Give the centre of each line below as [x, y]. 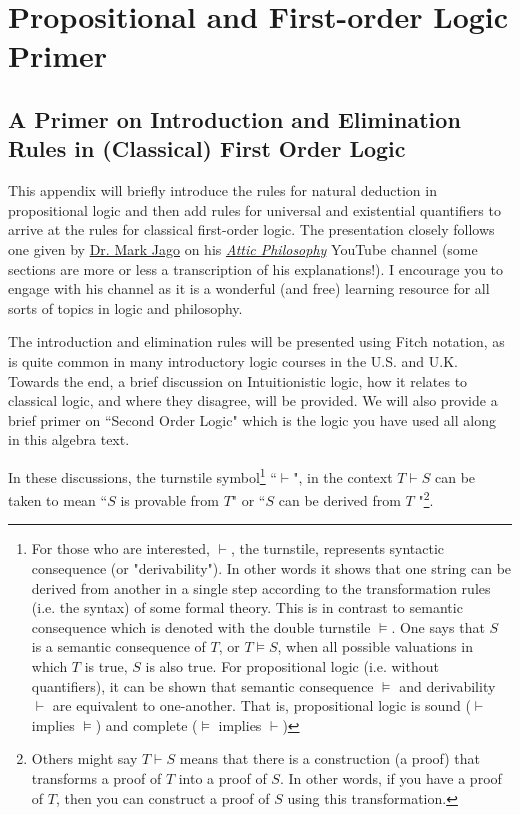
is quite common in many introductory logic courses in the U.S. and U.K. [233, 360]
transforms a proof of [96, 777]
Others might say [84, 758]
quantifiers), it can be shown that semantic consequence [202, 685]
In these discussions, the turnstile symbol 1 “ [142, 475]
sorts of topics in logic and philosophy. [125, 307]
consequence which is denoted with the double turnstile [201, 626]
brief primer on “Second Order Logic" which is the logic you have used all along [252, 419]
